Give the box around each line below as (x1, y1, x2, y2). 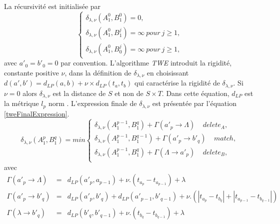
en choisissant (146, 67, 189, 77)
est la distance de (52, 87, 106, 98)
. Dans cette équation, (161, 87, 229, 98)
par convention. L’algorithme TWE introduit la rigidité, (60, 57, 232, 68)
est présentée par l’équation (152, 98, 236, 108)
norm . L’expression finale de (48, 98, 137, 108)
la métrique (4, 98, 39, 108)
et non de (114, 87, 143, 98)
